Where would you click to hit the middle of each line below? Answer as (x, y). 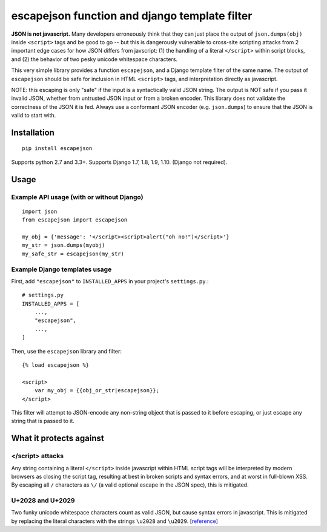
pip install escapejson (57, 149)
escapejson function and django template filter (132, 16)
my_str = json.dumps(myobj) (64, 245)
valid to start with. (34, 116)
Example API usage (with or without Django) (77, 197)
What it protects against (58, 438)
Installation (33, 132)
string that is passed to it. (43, 421)
